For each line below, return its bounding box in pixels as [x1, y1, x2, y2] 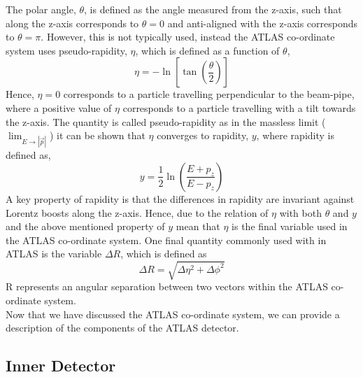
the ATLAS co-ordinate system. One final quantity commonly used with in [6, 232, 327, 247]
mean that [176, 219, 220, 234]
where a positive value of [6, 100, 112, 115]
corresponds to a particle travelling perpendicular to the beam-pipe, [63, 87, 355, 101]
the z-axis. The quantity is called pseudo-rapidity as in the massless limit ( [6, 114, 326, 129]
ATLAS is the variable [6, 246, 102, 261]
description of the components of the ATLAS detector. [6, 320, 239, 335]
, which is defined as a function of [135, 43, 280, 57]
